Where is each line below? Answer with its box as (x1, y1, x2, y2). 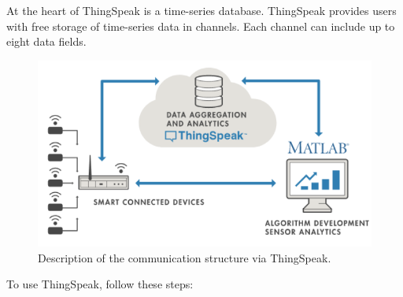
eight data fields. (6, 33, 87, 50)
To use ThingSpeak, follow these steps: (6, 276, 194, 292)
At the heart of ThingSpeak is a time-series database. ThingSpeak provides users (6, 2, 397, 18)
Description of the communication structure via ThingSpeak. (38, 249, 331, 265)
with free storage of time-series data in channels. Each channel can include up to (6, 17, 395, 34)
